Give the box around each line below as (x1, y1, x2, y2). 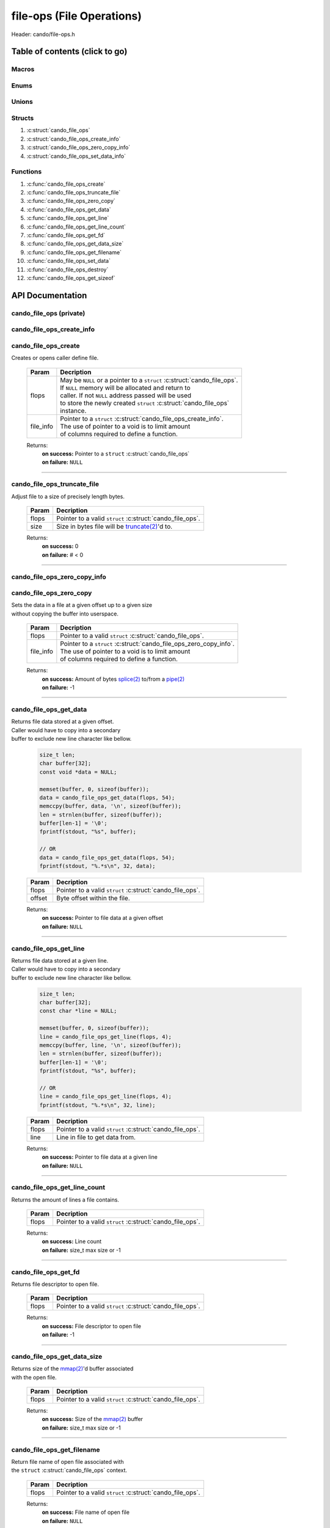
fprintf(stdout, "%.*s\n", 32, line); (39, 1101, 156, 1109)
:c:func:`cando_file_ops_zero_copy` (26, 197, 116, 205)
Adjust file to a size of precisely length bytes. (11, 493, 125, 500)
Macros (11, 65, 35, 73)
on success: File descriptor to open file (42, 1322, 142, 1329)
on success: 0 (42, 543, 79, 550)
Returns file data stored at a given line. (11, 957, 109, 964)
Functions (11, 167, 42, 176)
